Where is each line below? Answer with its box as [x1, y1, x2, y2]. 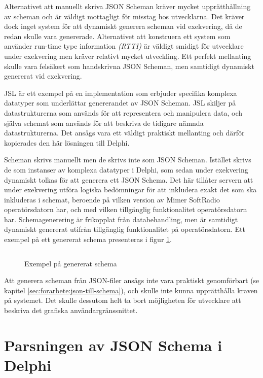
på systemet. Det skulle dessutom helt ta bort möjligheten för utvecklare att [4, 295, 241, 305]
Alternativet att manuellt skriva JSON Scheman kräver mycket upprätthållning [4, 1, 251, 11]
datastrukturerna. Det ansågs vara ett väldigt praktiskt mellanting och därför [4, 127, 245, 138]
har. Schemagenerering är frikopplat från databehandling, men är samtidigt [4, 214, 238, 224]
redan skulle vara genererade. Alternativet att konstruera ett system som [4, 30, 231, 41]
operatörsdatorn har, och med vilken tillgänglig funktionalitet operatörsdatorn [4, 204, 247, 215]
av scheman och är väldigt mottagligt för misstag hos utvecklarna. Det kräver [4, 11, 245, 21]
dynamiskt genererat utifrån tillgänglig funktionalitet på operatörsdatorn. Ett [4, 224, 245, 234]
